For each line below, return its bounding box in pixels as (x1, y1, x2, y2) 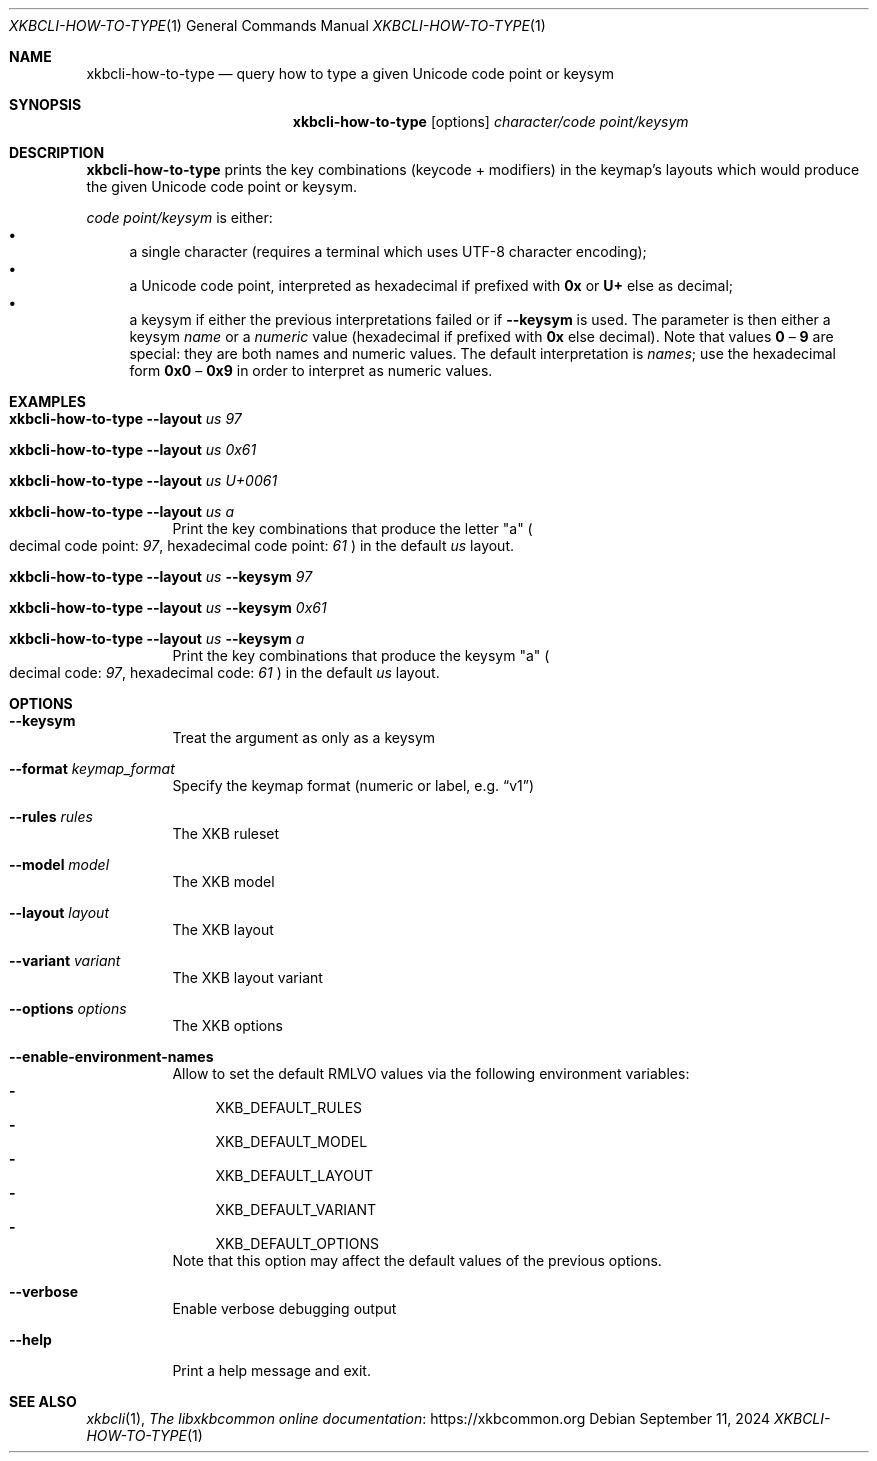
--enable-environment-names (9, 1048, 214, 1065)
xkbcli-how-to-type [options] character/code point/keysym (292, 113, 689, 130)
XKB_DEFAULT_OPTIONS (215, 1235, 380, 1252)
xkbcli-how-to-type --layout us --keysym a (9, 630, 305, 647)
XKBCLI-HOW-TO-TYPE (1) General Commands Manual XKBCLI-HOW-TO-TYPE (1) (9, 17, 546, 34)
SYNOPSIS (9, 96, 82, 113)
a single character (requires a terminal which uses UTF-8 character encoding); (129, 243, 647, 260)
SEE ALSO (9, 1393, 77, 1410)
